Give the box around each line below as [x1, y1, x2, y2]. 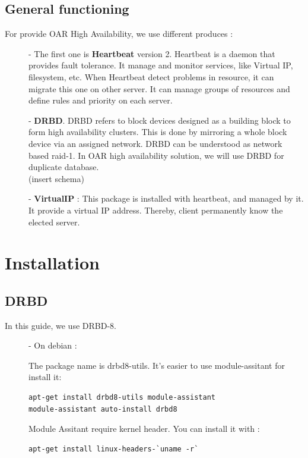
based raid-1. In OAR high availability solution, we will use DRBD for [28, 149, 284, 161]
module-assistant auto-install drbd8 [28, 404, 177, 413]
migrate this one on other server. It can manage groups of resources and [28, 82, 290, 95]
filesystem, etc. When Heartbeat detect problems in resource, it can [28, 70, 274, 83]
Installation [5, 250, 100, 275]
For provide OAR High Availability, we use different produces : [5, 27, 233, 40]
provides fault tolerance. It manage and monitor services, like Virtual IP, [28, 59, 293, 71]
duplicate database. [28, 161, 99, 173]
